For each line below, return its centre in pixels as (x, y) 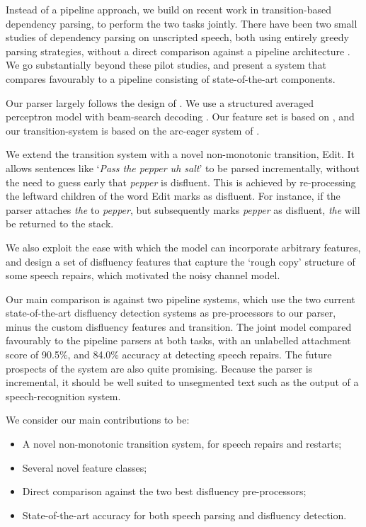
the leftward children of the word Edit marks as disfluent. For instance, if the (173, 196)
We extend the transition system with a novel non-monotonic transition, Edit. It (180, 154)
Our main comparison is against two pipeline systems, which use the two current (181, 299)
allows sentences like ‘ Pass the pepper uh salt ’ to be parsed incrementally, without (183, 168)
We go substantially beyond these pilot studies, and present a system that (166, 65)
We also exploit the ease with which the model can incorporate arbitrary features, (183, 247)
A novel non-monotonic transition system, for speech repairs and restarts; (182, 444)
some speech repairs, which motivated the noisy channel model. (143, 275)
